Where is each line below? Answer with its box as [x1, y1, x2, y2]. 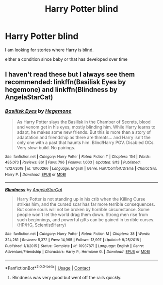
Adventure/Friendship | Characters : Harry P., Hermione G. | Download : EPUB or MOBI [5, 249, 150, 254]
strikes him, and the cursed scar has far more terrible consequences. [16, 201, 155, 207]
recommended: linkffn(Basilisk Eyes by [5, 78, 126, 86]
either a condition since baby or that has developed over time [5, 56, 128, 62]
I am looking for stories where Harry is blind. [5, 47, 94, 53]
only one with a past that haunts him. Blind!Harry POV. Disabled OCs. [16, 140, 155, 145]
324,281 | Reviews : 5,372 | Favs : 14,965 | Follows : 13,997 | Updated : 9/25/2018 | [5, 237, 142, 242]
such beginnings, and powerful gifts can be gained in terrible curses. [16, 217, 155, 223]
